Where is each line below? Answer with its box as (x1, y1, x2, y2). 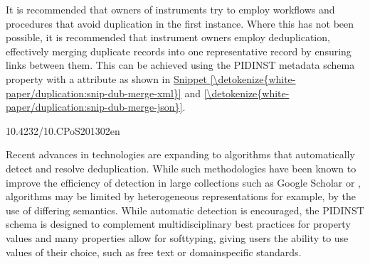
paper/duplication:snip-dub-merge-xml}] (6, 85, 181, 100)
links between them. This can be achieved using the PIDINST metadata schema (6, 57, 355, 72)
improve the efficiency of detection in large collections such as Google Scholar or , (6, 175, 361, 189)
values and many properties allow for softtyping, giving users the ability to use (6, 230, 349, 245)
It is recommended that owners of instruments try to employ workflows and (6, 2, 335, 16)
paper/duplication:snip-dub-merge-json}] (6, 99, 183, 114)
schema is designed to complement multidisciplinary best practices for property (6, 216, 351, 231)
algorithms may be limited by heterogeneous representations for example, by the (6, 189, 356, 204)
